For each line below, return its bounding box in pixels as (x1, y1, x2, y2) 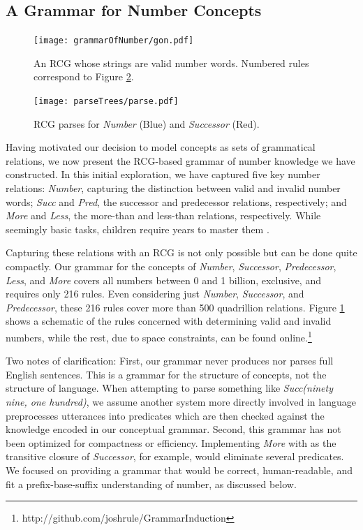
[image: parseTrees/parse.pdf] (34, 96, 179, 107)
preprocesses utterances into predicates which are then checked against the (6, 408, 325, 422)
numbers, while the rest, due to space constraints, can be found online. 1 (6, 328, 312, 344)
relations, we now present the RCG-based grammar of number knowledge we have (6, 153, 355, 168)
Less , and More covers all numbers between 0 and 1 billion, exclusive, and (6, 272, 321, 287)
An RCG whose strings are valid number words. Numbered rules (34, 55, 309, 70)
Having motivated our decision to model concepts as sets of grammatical (6, 140, 316, 154)
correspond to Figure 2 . (34, 69, 134, 84)
